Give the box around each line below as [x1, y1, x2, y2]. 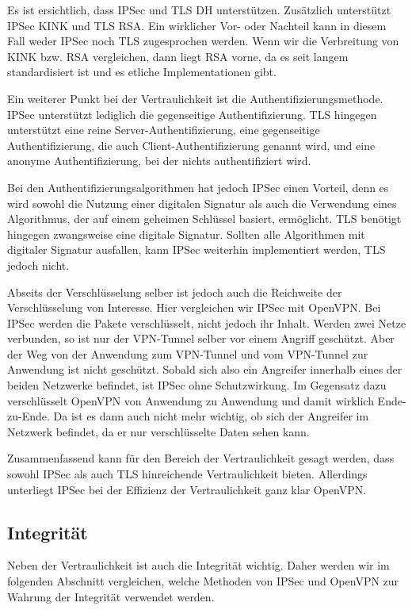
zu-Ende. [7, 408, 50, 424]
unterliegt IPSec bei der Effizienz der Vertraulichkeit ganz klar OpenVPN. [7, 481, 367, 497]
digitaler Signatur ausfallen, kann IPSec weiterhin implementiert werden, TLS [7, 241, 386, 258]
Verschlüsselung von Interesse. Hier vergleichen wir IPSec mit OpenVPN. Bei [7, 299, 381, 316]
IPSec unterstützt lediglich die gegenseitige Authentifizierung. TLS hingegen [7, 106, 377, 122]
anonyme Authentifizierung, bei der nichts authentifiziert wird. [7, 152, 311, 169]
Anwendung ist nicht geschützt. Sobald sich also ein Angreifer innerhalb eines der [7, 361, 402, 378]
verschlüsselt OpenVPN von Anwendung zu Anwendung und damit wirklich [7, 392, 374, 409]
